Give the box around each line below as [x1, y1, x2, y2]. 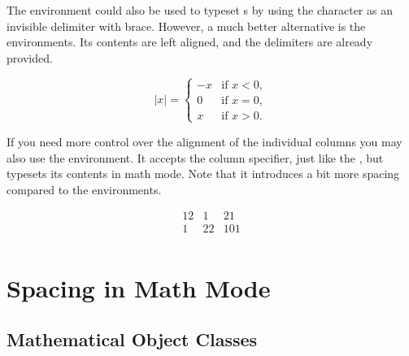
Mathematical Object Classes [7, 327, 258, 352]
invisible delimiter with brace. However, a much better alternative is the [7, 17, 366, 34]
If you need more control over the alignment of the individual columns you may [7, 132, 402, 150]
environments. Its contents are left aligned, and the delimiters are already [7, 33, 373, 50]
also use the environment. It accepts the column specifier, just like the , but [7, 149, 384, 166]
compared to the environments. [7, 180, 162, 198]
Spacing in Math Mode [7, 271, 271, 304]
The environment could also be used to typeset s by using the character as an [7, 2, 393, 18]
